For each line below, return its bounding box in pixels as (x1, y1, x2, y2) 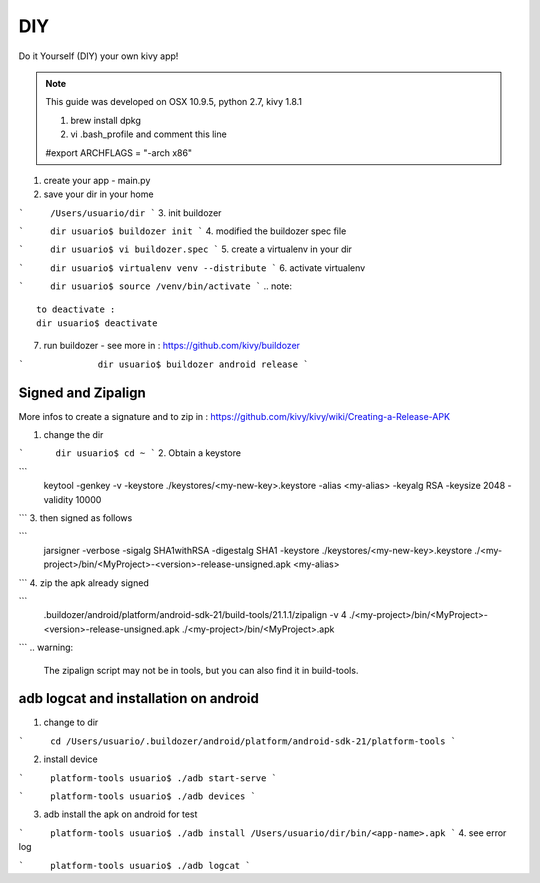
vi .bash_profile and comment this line (70, 128, 227, 140)
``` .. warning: (18, 641, 74, 654)
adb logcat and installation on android (18, 690, 260, 707)
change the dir (43, 429, 104, 441)
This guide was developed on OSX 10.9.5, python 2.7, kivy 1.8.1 (45, 96, 303, 108)
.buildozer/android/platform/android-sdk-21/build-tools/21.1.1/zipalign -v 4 (43, 609, 347, 621)
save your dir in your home (43, 188, 154, 200)
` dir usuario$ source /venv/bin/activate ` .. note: (18, 280, 292, 292)
